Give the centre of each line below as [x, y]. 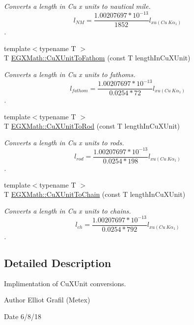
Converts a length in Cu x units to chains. [68, 210]
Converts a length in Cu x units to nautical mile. [77, 6]
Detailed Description [58, 262]
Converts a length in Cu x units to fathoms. [70, 74]
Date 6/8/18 [23, 316]
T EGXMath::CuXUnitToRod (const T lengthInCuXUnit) [92, 126]
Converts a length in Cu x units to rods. [64, 142]
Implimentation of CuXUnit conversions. [65, 283]
